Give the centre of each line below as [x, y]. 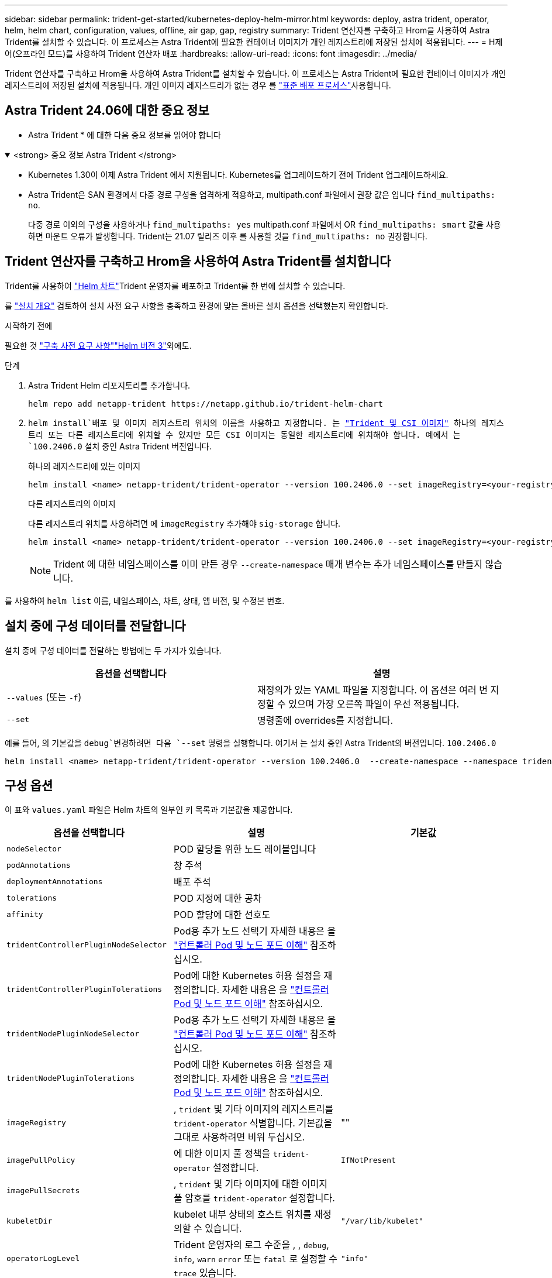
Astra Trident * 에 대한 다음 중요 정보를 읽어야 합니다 [125, 135]
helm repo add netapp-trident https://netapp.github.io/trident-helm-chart [206, 403]
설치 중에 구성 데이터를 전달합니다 [95, 626]
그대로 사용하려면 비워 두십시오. [239, 1137]
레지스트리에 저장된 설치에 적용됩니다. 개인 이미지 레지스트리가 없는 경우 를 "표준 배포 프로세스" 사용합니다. [198, 85]
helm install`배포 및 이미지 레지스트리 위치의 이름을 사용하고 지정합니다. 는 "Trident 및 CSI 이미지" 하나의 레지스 [266, 423]
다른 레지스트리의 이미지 [72, 503]
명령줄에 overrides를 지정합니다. [325, 720]
